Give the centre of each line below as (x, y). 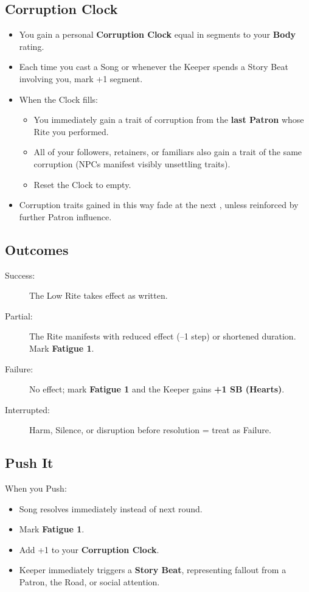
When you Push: (36, 488)
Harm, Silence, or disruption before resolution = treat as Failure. (150, 430)
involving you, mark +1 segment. (81, 78)
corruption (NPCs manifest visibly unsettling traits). (132, 163)
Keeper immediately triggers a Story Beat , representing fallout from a (153, 570)
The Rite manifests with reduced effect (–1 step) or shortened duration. (163, 336)
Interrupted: (27, 409)
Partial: (19, 315)
